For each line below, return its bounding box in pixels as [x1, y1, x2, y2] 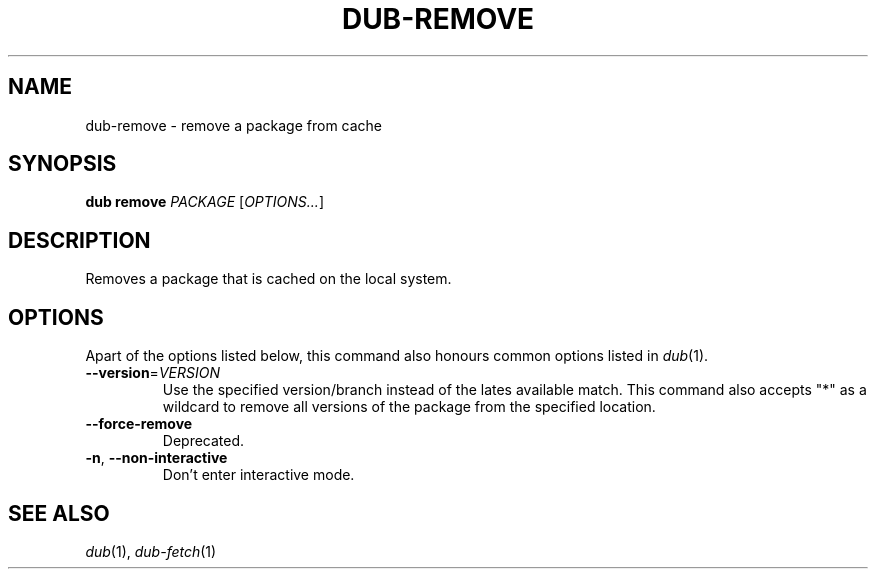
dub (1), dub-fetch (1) [85, 542, 217, 560]
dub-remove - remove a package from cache [85, 116, 383, 134]
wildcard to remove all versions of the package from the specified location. [162, 398, 656, 416]
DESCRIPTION [8, 227, 151, 253]
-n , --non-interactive [85, 449, 228, 467]
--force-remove [85, 415, 193, 433]
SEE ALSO [8, 500, 110, 526]
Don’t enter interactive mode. [162, 466, 355, 484]
